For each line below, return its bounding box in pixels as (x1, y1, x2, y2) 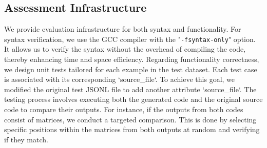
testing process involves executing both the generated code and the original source (4, 94, 263, 104)
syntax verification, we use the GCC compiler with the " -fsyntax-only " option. (4, 33, 256, 44)
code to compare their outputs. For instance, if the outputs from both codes (4, 104, 243, 115)
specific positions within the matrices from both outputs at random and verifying (4, 124, 260, 135)
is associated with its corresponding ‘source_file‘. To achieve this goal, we (4, 74, 235, 84)
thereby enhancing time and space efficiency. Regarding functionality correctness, (4, 54, 259, 65)
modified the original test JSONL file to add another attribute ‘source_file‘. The (4, 83, 257, 94)
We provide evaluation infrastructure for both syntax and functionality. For (4, 24, 241, 34)
